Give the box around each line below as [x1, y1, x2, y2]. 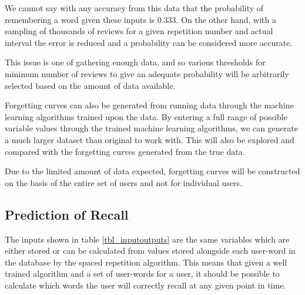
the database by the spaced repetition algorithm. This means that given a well [5, 256, 287, 268]
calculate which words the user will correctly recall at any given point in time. [5, 279, 286, 291]
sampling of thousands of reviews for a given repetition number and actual [5, 25, 273, 37]
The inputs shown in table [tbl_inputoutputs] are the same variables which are [5, 233, 290, 245]
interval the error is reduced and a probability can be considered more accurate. [5, 36, 293, 48]
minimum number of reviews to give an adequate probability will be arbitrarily [5, 67, 289, 79]
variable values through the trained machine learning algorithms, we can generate [5, 122, 298, 134]
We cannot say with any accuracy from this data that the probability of [5, 2, 264, 14]
